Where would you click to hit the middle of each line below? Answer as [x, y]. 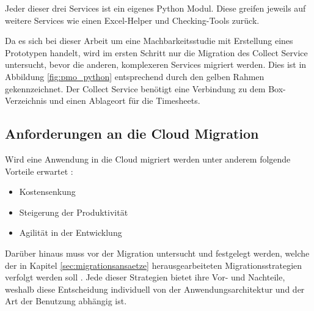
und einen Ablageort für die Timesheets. [125, 101]
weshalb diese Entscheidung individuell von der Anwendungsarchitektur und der [155, 289]
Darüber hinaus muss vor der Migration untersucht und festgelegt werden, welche [157, 253]
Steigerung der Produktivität [74, 212]
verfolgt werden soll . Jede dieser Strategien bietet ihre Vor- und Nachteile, [145, 277]
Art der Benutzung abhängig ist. [66, 301]
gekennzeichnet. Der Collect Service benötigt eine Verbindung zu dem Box [144, 88]
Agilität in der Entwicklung [71, 232]
